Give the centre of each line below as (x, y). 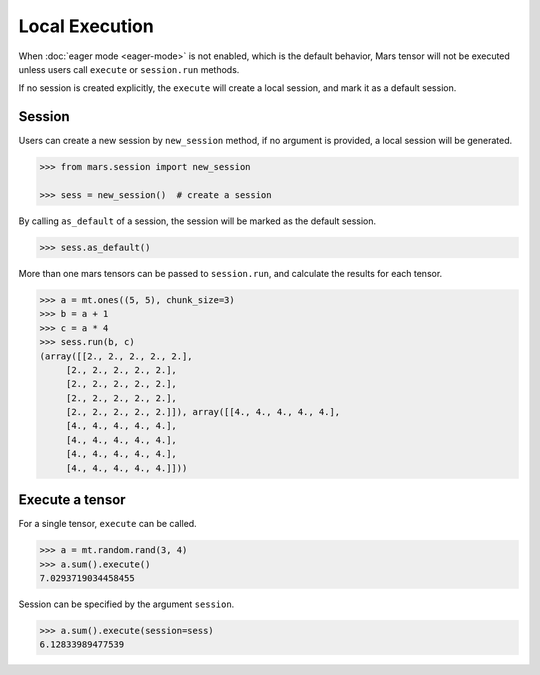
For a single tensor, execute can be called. (107, 524)
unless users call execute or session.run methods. (129, 69)
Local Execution (86, 26)
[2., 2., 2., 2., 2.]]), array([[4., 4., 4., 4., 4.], (203, 412)
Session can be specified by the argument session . (126, 604)
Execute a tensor (72, 500)
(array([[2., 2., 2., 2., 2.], (116, 356)
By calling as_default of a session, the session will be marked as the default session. (197, 221)
